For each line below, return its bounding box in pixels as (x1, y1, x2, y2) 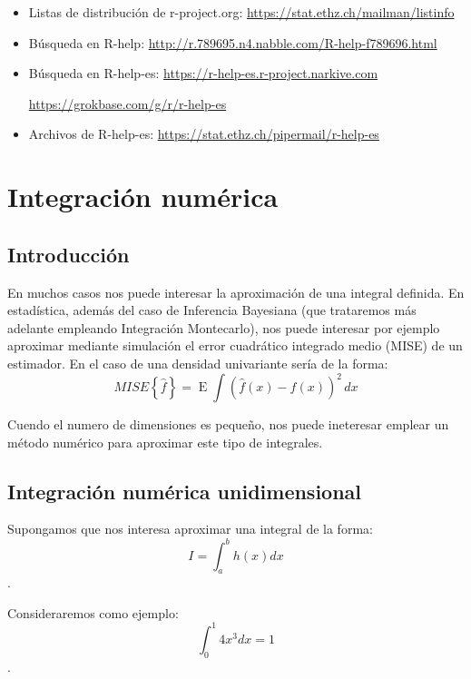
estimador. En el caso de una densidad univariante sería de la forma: (7, 353, 388, 372)
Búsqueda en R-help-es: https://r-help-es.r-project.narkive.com (28, 64, 378, 83)
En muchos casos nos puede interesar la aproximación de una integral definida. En (7, 282, 465, 301)
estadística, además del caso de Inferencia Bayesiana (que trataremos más (7, 300, 417, 320)
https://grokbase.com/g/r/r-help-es (28, 93, 227, 113)
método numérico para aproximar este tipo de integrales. (7, 432, 323, 451)
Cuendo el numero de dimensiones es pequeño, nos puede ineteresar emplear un (7, 415, 449, 434)
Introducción (7, 240, 130, 268)
